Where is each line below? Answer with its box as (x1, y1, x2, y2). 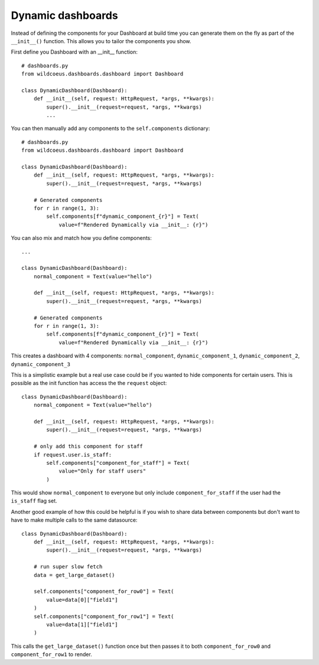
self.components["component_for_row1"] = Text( (33, 613, 174, 620)
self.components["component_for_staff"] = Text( (46, 459, 190, 466)
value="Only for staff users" (58, 468, 147, 475)
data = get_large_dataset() (33, 572, 115, 578)
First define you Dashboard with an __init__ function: (11, 48, 138, 56)
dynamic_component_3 (11, 361, 71, 367)
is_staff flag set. (11, 497, 57, 504)
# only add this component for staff (33, 443, 143, 450)
